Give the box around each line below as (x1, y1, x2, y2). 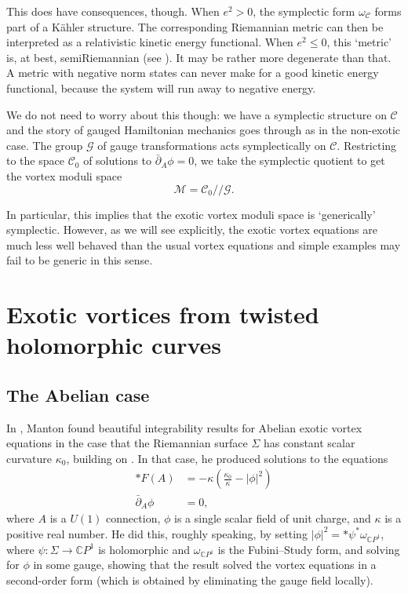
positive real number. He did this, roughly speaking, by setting (6, 525, 308, 541)
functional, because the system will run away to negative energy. (6, 79, 316, 96)
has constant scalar (263, 435, 355, 451)
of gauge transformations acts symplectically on (97, 137, 326, 153)
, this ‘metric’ (326, 34, 392, 50)
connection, (106, 510, 161, 527)
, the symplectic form (253, 3, 355, 19)
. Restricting (337, 137, 397, 153)
